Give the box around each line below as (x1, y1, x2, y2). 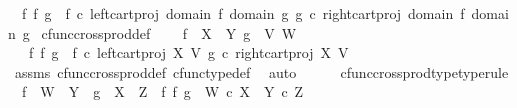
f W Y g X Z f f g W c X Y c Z (21, 81, 304, 102)
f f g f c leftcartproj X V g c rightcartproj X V (28, 42, 349, 63)
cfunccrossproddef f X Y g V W (41, 22, 297, 43)
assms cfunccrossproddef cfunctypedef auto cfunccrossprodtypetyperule (14, 61, 509, 82)
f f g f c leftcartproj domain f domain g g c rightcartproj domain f (21, 3, 465, 23)
